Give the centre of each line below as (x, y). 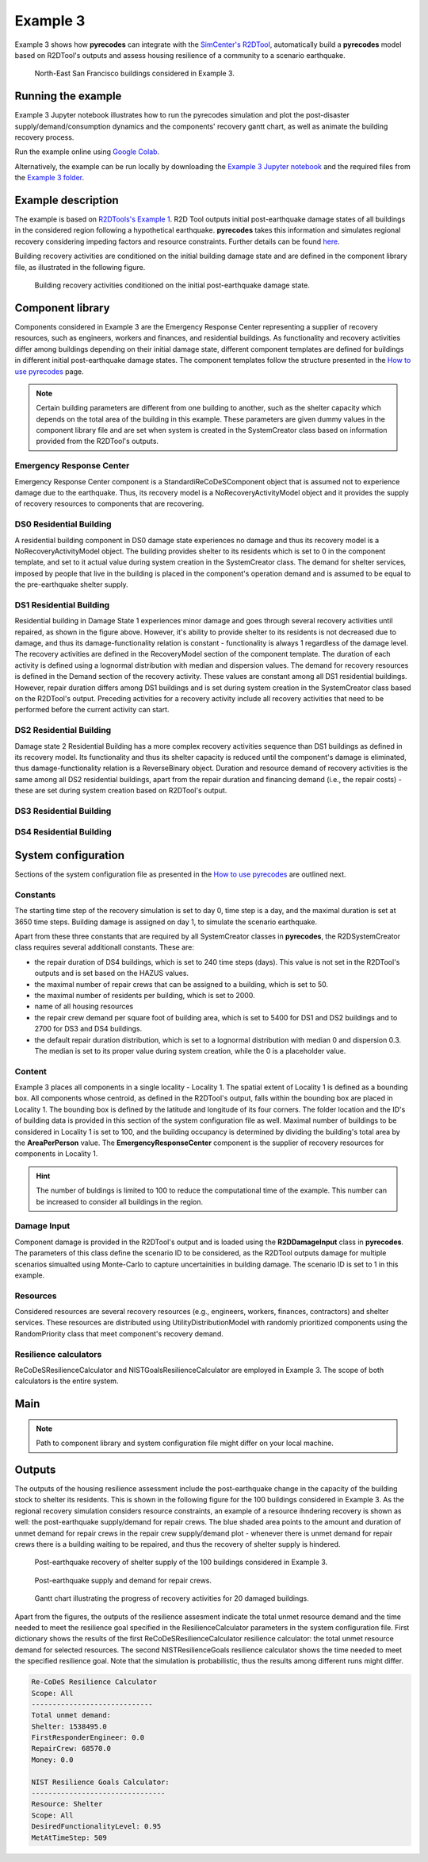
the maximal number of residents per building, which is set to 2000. (145, 995)
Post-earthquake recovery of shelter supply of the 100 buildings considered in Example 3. (181, 1562)
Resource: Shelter (67, 1804)
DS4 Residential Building (63, 832)
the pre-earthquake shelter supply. (71, 584)
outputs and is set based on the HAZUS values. (112, 973)
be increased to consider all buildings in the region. (120, 1201)
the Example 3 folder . (50, 178)
